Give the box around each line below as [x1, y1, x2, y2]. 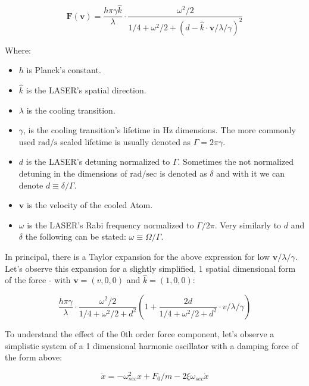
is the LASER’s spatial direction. [26, 84, 146, 96]
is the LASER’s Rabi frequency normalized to [27, 218, 194, 231]
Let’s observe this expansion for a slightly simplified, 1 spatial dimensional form [5, 262, 296, 274]
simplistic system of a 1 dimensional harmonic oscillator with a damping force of [5, 339, 298, 352]
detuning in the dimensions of [18, 167, 127, 179]
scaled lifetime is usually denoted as [60, 135, 191, 148]
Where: [5, 43, 31, 56]
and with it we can [216, 167, 285, 179]
